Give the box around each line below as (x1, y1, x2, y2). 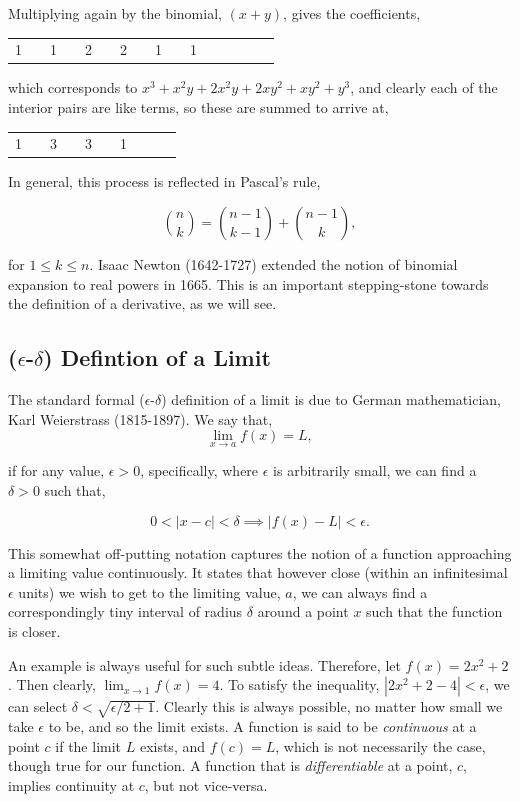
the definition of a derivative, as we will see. (8, 293, 277, 314)
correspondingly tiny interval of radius (8, 601, 243, 622)
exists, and (139, 735, 206, 756)
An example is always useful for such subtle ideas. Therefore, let (8, 654, 401, 675)
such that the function (366, 601, 503, 622)
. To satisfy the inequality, (219, 674, 380, 695)
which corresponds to (8, 77, 138, 98)
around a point (257, 601, 349, 622)
